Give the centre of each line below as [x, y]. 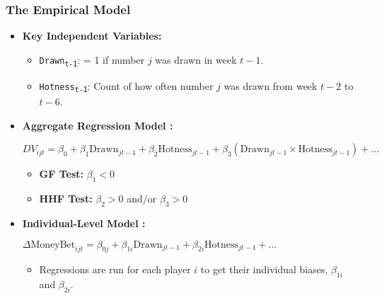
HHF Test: [66, 199]
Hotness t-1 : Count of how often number [126, 86]
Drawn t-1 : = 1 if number [92, 60]
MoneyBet [53, 245]
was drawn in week [196, 59]
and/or [142, 199]
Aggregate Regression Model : [98, 125]
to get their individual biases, [264, 269]
